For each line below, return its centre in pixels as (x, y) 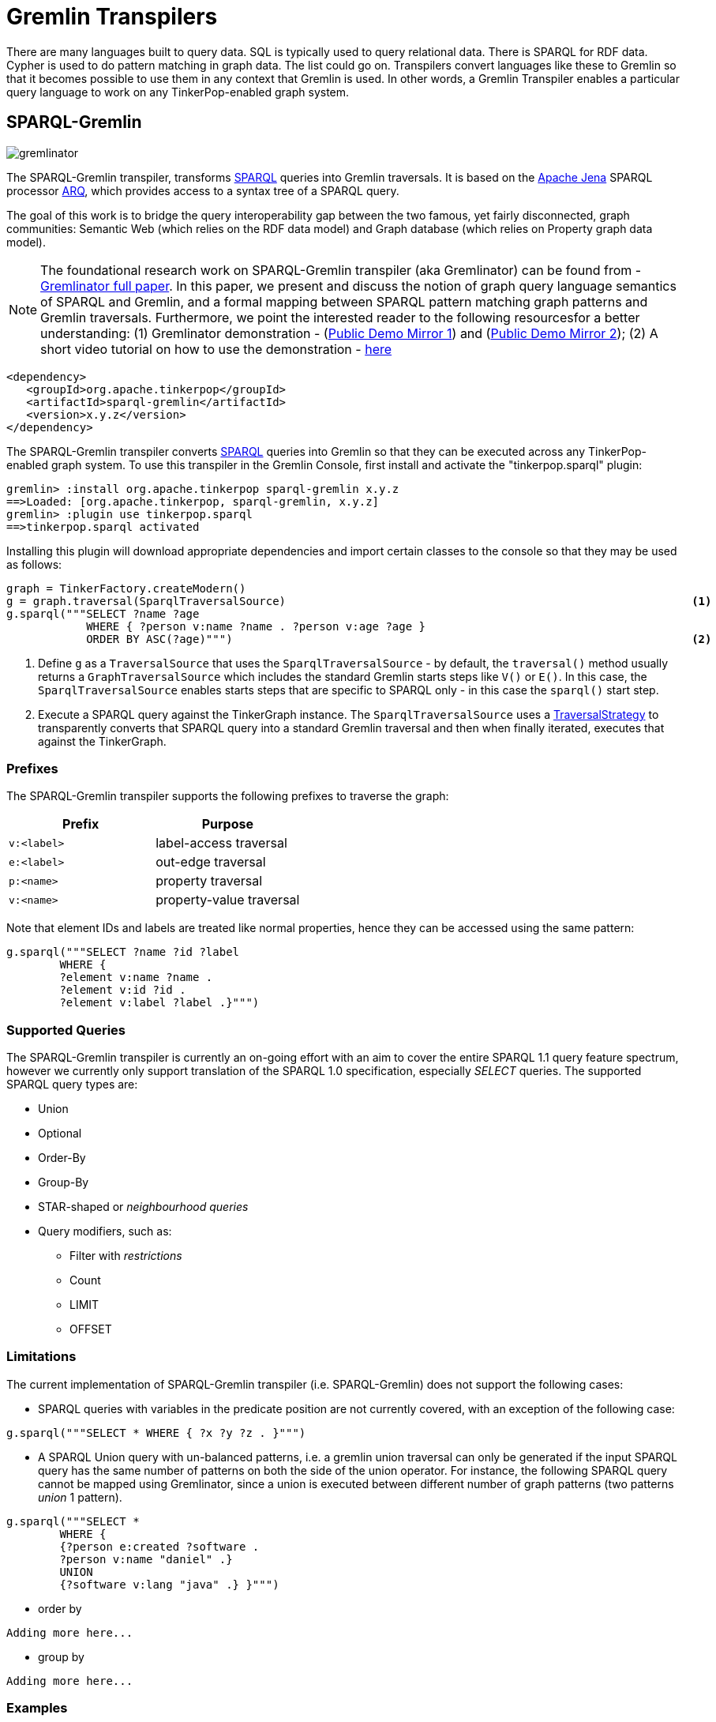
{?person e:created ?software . (159, 1546)
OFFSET (91, 1329)
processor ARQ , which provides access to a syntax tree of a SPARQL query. (203, 190)
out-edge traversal (211, 862)
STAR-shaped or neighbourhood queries (143, 1207)
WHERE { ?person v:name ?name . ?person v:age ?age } (256, 626)
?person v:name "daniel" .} (146, 1559)
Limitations (41, 1357)
